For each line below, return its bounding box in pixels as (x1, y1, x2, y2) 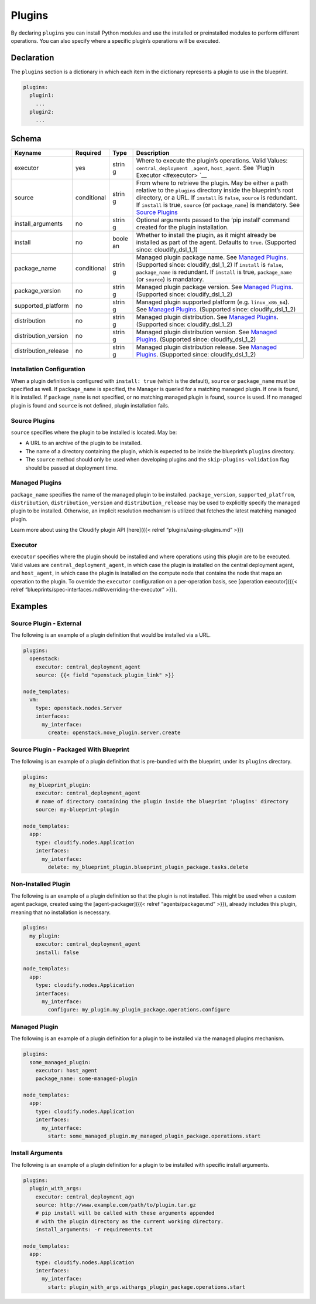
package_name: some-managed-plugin (35, 1075, 138, 1082)
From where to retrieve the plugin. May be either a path (136, 179, 288, 187)
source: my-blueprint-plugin (35, 806, 119, 813)
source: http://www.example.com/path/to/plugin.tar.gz (35, 1201, 196, 1208)
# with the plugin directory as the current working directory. (35, 1218, 224, 1225)
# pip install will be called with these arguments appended (35, 1210, 215, 1217)
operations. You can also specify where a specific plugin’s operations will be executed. (11, 37, 221, 44)
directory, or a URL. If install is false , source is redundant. (136, 193, 297, 202)
